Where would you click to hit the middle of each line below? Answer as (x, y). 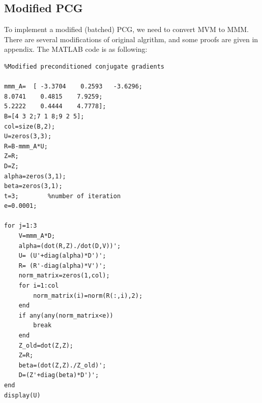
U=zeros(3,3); (28, 136)
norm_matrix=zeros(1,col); (64, 276)
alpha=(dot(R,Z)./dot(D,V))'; (70, 246)
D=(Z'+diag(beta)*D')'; (59, 375)
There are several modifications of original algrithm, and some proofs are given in (131, 39)
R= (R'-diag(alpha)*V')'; (62, 266)
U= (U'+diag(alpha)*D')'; (62, 256)
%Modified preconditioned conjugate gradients (84, 66)
